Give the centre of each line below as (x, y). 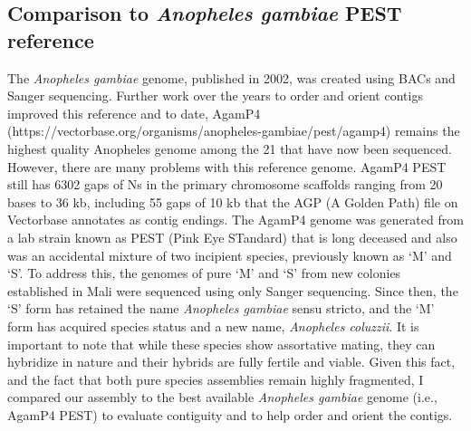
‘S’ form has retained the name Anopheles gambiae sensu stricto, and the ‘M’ (221, 308)
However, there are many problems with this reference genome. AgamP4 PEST (227, 166)
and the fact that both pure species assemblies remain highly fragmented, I (216, 379)
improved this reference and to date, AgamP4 (134, 113)
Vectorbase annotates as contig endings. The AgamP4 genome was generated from (235, 220)
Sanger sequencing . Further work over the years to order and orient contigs (215, 96)
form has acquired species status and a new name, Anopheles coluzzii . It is (213, 326)
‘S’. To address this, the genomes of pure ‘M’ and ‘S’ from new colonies (204, 273)
